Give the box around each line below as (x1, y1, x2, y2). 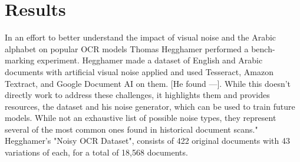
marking (5, 54, 35, 66)
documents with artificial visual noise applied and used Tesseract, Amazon (5, 65, 273, 77)
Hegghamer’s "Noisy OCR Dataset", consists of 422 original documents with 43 (5, 134, 290, 147)
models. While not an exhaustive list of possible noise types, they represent (5, 112, 276, 124)
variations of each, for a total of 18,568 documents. (5, 146, 188, 158)
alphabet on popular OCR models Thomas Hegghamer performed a (5, 42, 249, 55)
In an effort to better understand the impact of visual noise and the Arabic (5, 31, 276, 43)
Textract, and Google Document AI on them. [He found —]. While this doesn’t (5, 77, 291, 89)
